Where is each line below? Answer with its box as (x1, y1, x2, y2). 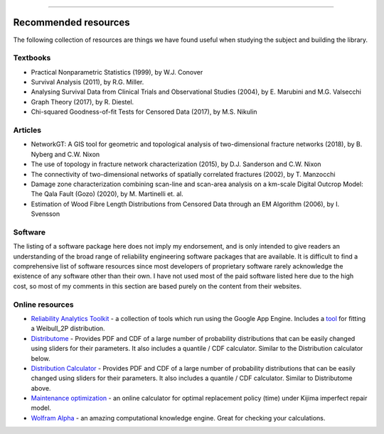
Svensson (31, 210, 60, 218)
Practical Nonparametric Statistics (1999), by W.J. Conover (31, 67, 203, 76)
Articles (13, 125, 42, 135)
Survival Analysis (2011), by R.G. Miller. (31, 78, 144, 87)
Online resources (13, 299, 74, 309)
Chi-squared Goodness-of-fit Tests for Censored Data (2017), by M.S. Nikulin (31, 107, 257, 116)
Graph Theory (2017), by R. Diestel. (31, 97, 134, 106)
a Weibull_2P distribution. (31, 324, 106, 333)
